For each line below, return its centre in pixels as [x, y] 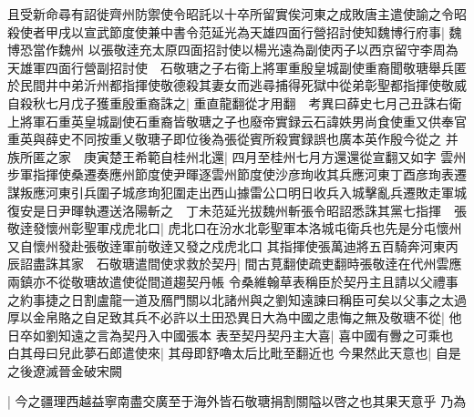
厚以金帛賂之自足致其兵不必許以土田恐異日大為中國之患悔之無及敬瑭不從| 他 [235, 317]
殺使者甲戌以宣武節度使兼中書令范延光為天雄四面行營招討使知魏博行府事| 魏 [235, 31]
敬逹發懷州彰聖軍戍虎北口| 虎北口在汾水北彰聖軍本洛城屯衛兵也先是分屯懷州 [235, 228]
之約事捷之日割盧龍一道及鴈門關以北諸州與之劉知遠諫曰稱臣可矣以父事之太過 [237, 299]
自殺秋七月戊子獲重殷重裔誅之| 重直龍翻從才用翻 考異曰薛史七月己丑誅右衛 [235, 102]
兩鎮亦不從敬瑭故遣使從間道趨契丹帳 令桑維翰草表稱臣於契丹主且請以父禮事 [233, 281]
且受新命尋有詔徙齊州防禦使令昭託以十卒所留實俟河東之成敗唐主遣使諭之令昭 [237, 14]
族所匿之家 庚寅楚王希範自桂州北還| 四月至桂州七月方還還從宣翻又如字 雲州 [237, 156]
